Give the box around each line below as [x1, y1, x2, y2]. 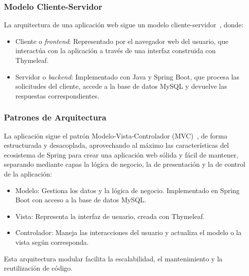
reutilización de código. [4, 263, 73, 273]
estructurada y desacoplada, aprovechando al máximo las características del [4, 140, 229, 150]
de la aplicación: [4, 168, 52, 178]
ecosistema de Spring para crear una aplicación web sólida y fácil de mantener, [4, 149, 238, 159]
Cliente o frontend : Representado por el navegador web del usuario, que [15, 36, 229, 46]
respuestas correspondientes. [15, 90, 100, 100]
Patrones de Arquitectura [4, 111, 107, 123]
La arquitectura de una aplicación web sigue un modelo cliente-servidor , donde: [4, 20, 244, 30]
